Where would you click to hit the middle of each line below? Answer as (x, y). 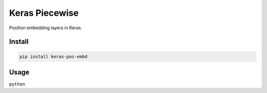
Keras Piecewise (44, 13)
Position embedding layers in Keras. (46, 28)
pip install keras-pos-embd (53, 56)
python (17, 84)
